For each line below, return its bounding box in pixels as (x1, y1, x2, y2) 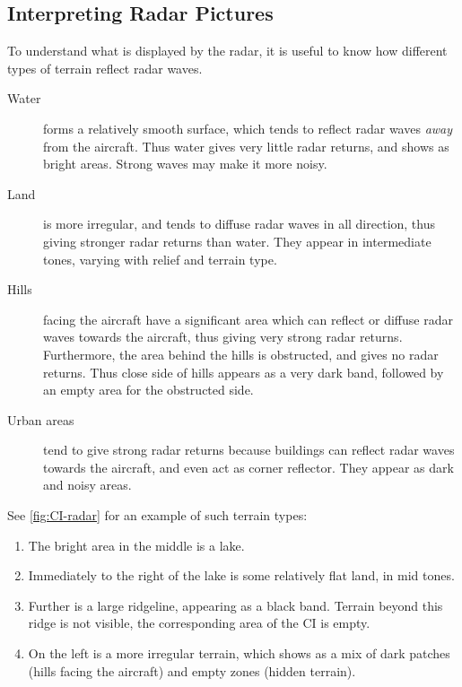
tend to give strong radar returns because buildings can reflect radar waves (43, 440, 455, 459)
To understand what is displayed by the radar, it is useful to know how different (7, 41, 448, 60)
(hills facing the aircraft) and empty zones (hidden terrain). (28, 661, 356, 680)
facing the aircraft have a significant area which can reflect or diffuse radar (43, 309, 453, 328)
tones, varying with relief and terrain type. (43, 249, 277, 268)
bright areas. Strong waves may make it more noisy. (43, 154, 327, 173)
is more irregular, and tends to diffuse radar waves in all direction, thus (43, 214, 435, 233)
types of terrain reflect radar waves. (7, 58, 203, 77)
